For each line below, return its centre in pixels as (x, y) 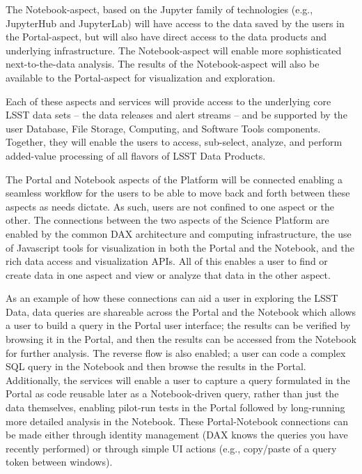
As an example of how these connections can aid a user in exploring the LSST (172, 298)
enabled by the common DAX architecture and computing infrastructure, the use (179, 233)
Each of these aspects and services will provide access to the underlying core (168, 101)
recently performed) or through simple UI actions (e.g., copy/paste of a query (171, 448)
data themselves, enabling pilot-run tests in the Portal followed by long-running (175, 407)
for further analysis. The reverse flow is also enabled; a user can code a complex (176, 352)
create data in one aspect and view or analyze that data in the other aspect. (168, 274)
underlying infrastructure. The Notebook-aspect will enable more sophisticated (174, 50)
